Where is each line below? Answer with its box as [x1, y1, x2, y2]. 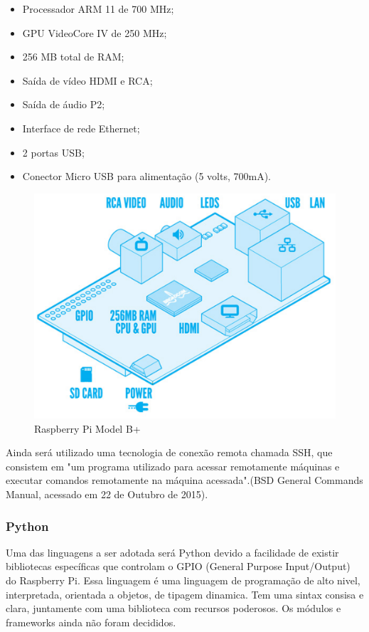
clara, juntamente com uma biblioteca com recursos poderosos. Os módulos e [6, 601, 341, 616]
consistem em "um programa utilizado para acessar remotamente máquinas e [6, 458, 340, 473]
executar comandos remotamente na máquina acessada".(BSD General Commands [6, 473, 363, 488]
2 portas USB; [22, 144, 85, 159]
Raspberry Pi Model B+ [34, 421, 141, 436]
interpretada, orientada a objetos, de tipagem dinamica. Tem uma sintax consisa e [6, 586, 364, 601]
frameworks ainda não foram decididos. [6, 614, 176, 629]
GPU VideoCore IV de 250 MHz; [22, 25, 167, 40]
